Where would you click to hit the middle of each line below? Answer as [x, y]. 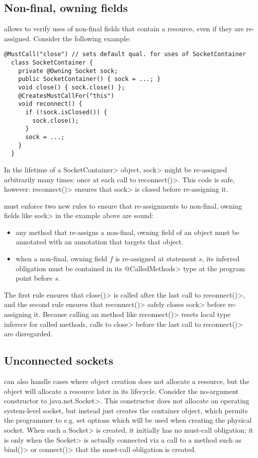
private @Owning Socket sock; [68, 71]
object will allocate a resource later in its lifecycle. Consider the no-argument [121, 391]
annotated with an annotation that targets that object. [99, 242]
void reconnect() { [50, 104]
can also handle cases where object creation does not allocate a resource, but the [127, 381]
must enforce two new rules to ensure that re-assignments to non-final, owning [123, 205]
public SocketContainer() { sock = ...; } [89, 79]
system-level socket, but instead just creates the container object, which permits [126, 410]
